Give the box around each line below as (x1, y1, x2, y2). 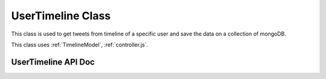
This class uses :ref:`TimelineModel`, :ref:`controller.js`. (11, 41, 149, 48)
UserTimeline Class (11, 9, 111, 22)
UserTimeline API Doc (11, 57, 95, 67)
